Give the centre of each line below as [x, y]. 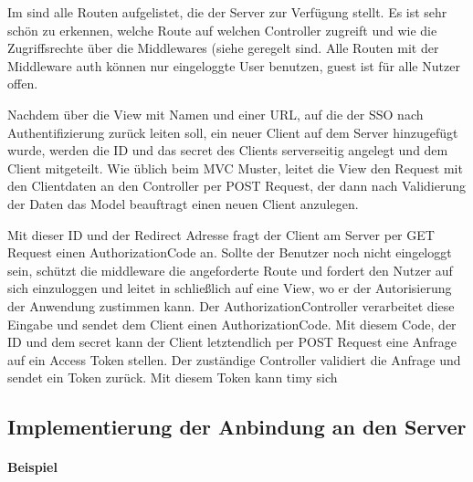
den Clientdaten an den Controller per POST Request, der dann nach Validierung [236, 186]
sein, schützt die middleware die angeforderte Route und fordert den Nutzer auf [230, 270]
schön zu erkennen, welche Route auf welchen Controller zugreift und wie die [222, 30]
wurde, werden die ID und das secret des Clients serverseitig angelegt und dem [228, 150]
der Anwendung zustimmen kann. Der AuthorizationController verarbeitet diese [231, 305]
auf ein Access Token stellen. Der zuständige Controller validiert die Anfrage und [234, 359]
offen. [23, 84]
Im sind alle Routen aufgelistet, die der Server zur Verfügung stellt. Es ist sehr [227, 12]
